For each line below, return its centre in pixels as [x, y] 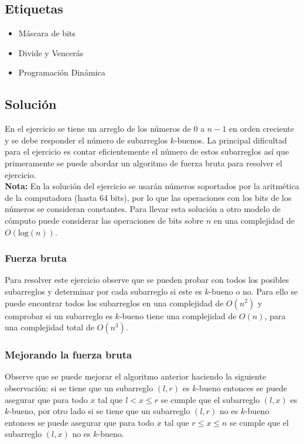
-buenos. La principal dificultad [231, 140]
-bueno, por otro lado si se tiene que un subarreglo [100, 411]
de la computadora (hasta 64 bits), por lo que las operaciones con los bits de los [148, 197]
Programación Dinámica [62, 72]
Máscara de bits [47, 33]
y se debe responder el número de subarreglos [86, 140]
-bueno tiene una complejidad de [178, 315]
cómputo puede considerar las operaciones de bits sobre [104, 220]
